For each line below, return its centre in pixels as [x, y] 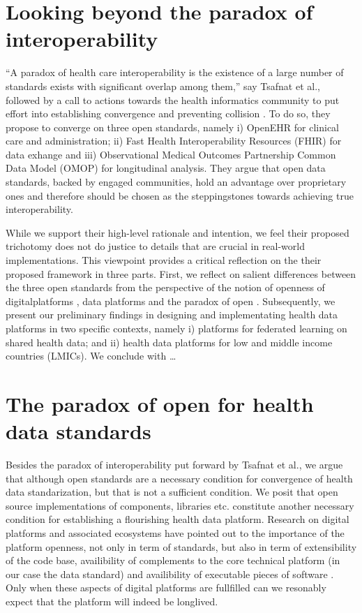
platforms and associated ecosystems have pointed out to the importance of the [175, 533]
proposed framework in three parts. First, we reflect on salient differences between [181, 273]
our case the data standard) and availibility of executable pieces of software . [170, 574]
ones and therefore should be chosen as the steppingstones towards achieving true [180, 195]
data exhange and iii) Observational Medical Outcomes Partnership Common [171, 154]
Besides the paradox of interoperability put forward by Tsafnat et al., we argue [174, 465]
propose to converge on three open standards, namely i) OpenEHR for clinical [173, 127]
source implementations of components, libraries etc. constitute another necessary [180, 505]
